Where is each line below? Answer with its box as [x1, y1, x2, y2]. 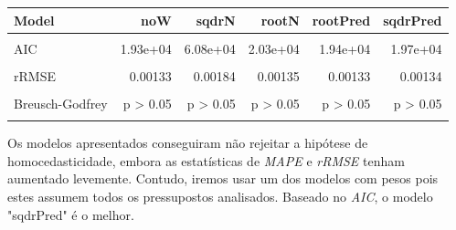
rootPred [312, 10, 371, 29]
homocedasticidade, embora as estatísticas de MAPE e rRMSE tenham [7, 151, 405, 170]
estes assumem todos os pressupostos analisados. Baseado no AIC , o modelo [7, 186, 433, 205]
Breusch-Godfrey [14, 93, 108, 112]
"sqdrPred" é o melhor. [7, 204, 134, 224]
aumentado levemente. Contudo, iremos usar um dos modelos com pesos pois [7, 169, 439, 188]
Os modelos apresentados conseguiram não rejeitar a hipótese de [7, 133, 368, 152]
